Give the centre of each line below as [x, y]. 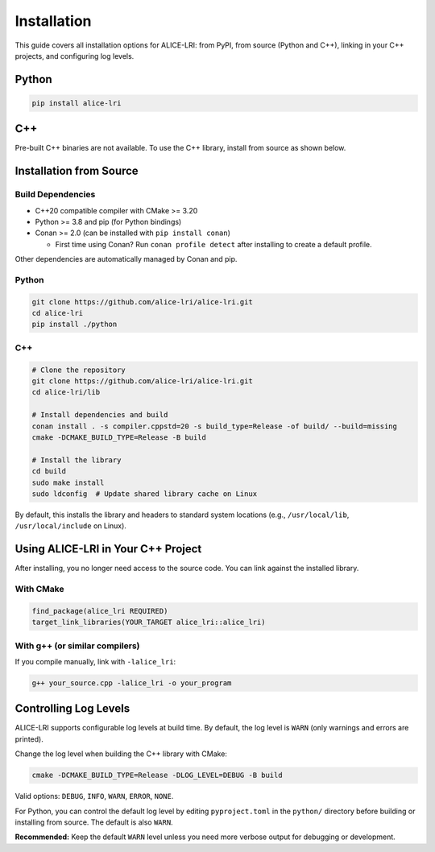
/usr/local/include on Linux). [70, 526]
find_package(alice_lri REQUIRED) [100, 611]
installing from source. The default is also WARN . [94, 822]
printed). [29, 739]
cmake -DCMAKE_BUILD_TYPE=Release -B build [119, 437]
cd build [49, 471]
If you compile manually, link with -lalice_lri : [95, 661]
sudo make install [68, 482]
